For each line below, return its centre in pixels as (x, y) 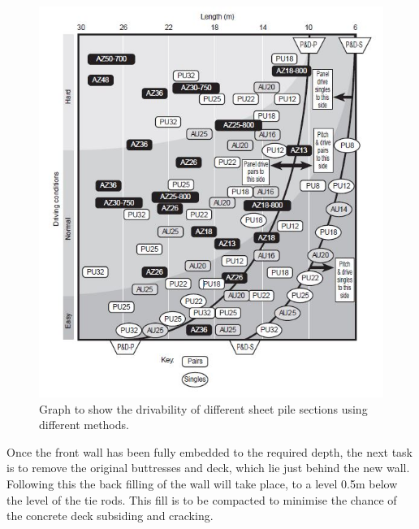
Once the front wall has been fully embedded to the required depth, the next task (210, 451)
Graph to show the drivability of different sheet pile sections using (203, 408)
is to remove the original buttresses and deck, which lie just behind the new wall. (208, 468)
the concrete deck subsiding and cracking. (110, 516)
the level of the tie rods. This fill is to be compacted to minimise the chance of (202, 499)
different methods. (84, 425)
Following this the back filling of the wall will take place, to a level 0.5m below (202, 484)
